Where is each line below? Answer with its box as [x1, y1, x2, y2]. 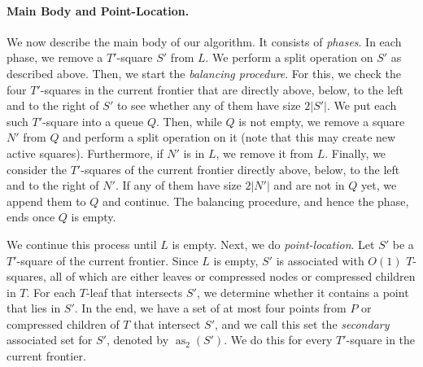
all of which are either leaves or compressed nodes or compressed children [50, 268, 416, 285]
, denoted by [106, 331, 169, 348]
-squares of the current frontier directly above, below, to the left [81, 160, 400, 177]
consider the [7, 160, 68, 177]
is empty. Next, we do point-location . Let [172, 235, 375, 252]
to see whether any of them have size [116, 97, 301, 114]
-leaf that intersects [85, 283, 183, 300]
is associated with [276, 251, 364, 269]
